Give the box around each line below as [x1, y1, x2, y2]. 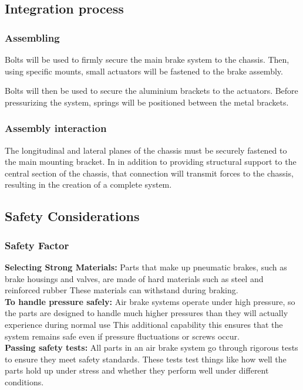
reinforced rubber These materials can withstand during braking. [5, 284, 238, 296]
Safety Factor [5, 238, 69, 252]
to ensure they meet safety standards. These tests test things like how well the [5, 352, 287, 365]
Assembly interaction [5, 121, 107, 135]
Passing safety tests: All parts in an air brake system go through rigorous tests [5, 341, 298, 354]
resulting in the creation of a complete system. [5, 178, 172, 191]
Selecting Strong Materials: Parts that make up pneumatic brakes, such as [5, 260, 287, 273]
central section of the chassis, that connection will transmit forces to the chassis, [5, 167, 294, 179]
